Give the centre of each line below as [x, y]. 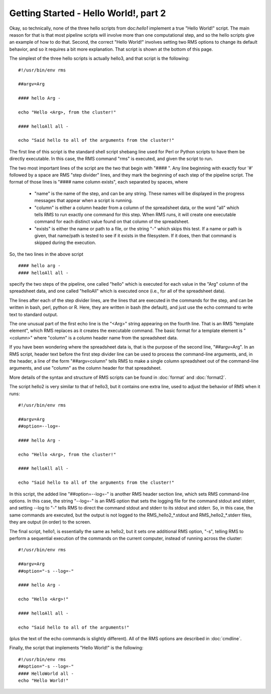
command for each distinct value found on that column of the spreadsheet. [112, 222]
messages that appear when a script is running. [84, 201]
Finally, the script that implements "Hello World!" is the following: [76, 648]
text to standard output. [34, 314]
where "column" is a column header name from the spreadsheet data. [106, 337]
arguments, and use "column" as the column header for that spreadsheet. [86, 368]
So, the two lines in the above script [46, 254]
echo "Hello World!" [43, 680]
